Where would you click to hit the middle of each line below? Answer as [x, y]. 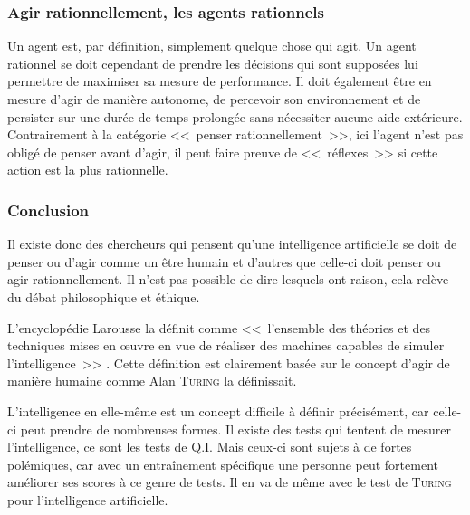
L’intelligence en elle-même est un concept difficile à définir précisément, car [218, 410]
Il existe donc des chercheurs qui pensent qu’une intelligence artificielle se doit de [232, 244]
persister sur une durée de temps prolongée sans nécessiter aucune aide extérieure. [235, 116]
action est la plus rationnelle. [88, 170]
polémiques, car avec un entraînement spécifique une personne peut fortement [223, 464]
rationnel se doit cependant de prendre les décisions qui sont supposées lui [213, 63]
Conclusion [48, 210]
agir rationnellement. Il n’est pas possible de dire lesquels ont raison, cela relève [228, 279]
